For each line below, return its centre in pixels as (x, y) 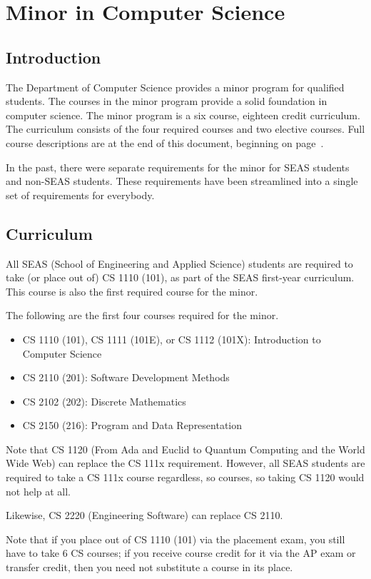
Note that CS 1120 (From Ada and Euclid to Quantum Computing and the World (185, 449)
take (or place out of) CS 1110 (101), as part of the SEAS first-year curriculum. (180, 277)
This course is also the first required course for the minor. (132, 291)
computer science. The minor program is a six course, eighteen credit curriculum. (183, 115)
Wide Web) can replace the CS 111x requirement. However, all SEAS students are (185, 463)
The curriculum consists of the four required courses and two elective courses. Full (185, 129)
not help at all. (39, 491)
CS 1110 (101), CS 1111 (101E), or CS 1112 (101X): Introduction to (172, 339)
